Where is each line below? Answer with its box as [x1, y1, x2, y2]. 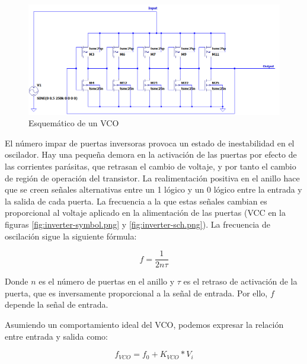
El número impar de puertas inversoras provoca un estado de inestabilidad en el [5, 136, 295, 149]
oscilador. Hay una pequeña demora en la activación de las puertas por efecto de [5, 148, 297, 161]
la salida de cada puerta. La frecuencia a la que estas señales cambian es [5, 194, 267, 207]
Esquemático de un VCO [28, 117, 119, 129]
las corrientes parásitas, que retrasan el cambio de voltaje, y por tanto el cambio [5, 160, 296, 173]
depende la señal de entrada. [5, 298, 108, 311]
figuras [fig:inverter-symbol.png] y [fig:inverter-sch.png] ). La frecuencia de [5, 218, 270, 230]
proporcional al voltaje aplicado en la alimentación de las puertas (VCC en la [5, 206, 286, 219]
